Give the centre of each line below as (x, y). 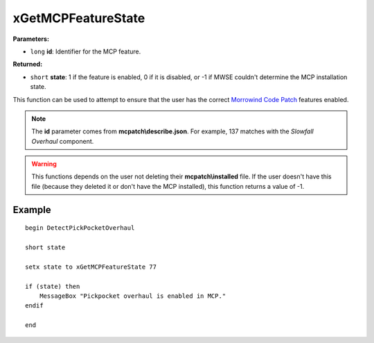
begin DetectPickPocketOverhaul (80, 228)
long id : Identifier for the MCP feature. (86, 51)
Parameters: (31, 39)
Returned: (28, 64)
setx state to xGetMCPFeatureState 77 (91, 267)
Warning (44, 164)
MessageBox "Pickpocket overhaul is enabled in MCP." (133, 296)
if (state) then (53, 286)
